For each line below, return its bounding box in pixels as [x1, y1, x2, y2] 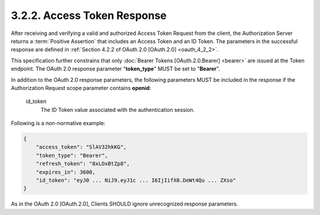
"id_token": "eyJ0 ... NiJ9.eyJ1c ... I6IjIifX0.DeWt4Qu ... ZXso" [36, 177, 236, 184]
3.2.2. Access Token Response [11, 9, 167, 22]
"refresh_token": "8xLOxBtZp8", [36, 161, 130, 167]
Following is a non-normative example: [11, 120, 106, 127]
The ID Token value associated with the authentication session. [40, 106, 195, 113]
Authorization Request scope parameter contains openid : [11, 84, 151, 91]
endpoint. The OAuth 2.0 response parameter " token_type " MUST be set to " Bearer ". [11, 65, 220, 72]
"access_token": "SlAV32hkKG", [36, 144, 127, 150]
